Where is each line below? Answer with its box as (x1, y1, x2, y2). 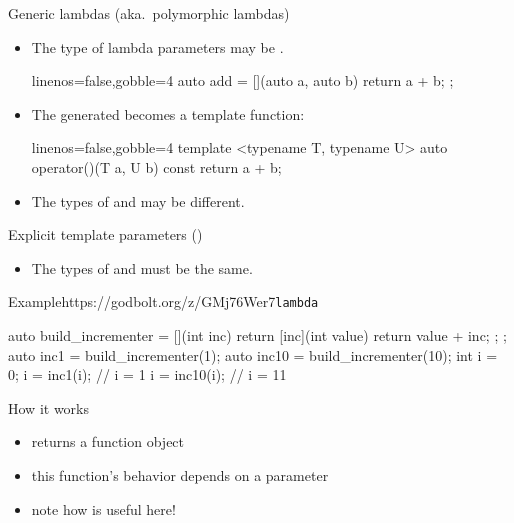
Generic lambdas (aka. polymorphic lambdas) (8, 3, 290, 23)
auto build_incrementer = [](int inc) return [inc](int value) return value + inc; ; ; (8, 325, 507, 345)
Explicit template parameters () (8, 224, 203, 245)
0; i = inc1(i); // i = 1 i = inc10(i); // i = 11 (8, 364, 287, 385)
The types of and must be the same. (31, 257, 253, 278)
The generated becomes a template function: (31, 103, 305, 124)
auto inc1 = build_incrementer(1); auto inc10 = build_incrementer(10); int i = (8, 344, 498, 365)
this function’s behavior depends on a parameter (31, 464, 329, 485)
